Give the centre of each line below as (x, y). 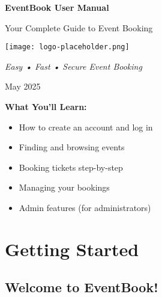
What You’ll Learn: (46, 107)
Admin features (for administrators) (85, 207)
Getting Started (72, 249)
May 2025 (23, 86)
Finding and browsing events (72, 147)
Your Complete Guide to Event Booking (79, 27)
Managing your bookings (64, 187)
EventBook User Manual (57, 7)
